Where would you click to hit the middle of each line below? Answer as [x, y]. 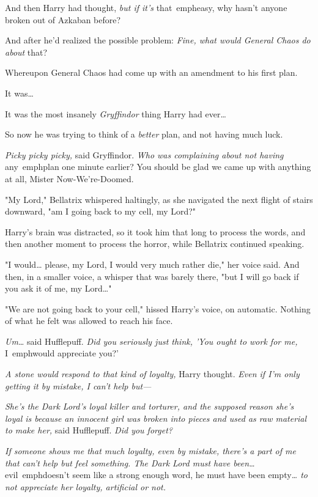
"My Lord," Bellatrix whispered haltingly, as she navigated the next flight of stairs [159, 199]
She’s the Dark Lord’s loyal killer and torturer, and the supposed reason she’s [150, 406]
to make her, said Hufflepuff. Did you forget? [89, 430]
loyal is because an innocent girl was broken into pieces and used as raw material [156, 418]
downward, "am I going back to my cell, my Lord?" [101, 211]
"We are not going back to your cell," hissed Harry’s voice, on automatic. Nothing [158, 308]
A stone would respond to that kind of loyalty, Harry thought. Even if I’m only [152, 374]
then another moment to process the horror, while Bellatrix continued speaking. [155, 244]
